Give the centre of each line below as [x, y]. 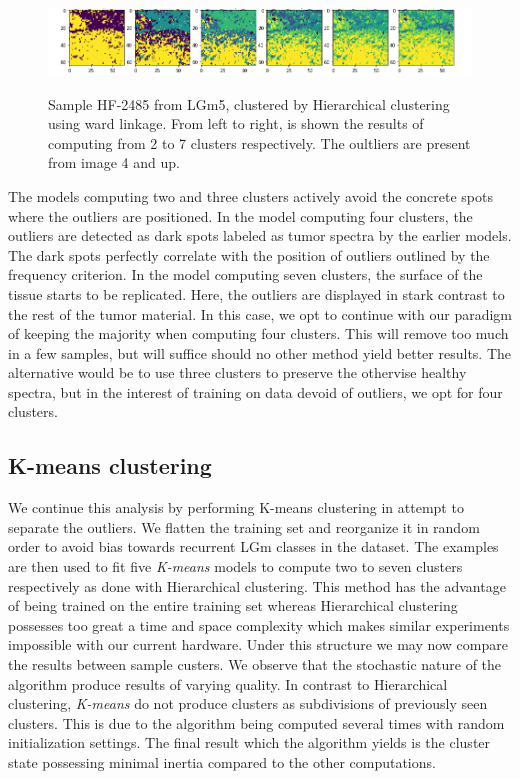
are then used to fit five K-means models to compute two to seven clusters [235, 566]
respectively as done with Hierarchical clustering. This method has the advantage [257, 585]
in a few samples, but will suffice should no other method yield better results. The [260, 352]
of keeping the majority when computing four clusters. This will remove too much [258, 333]
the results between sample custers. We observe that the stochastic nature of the [255, 664]
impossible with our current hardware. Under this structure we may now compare [258, 644]
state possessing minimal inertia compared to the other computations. [222, 762]
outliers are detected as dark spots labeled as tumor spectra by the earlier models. [260, 235]
